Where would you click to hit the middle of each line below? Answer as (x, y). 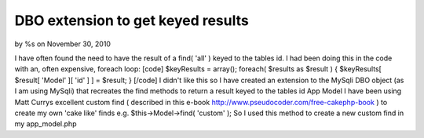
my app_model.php (46, 124)
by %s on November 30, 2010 (63, 44)
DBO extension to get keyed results (132, 20)
